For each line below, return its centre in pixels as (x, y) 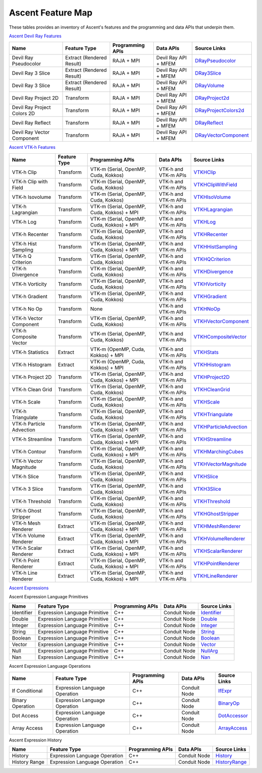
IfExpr (225, 691)
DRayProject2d (212, 98)
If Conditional (27, 691)
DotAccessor (233, 715)
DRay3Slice (208, 73)
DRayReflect (209, 123)
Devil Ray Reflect (31, 123)
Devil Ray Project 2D (35, 98)
